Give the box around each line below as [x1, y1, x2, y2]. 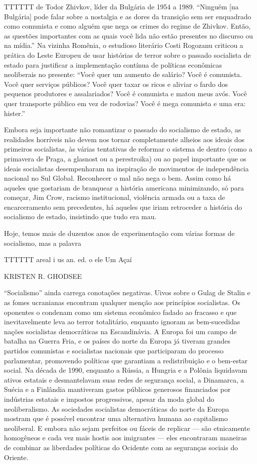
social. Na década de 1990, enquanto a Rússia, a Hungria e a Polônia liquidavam [4, 365, 248, 375]
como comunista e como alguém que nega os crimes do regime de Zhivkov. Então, [4, 21, 251, 31]
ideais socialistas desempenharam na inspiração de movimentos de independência [4, 163, 249, 173]
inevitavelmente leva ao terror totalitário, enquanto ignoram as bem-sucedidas [4, 316, 240, 327]
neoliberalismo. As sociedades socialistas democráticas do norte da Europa [4, 403, 229, 414]
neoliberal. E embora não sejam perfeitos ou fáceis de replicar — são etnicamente [4, 423, 250, 433]
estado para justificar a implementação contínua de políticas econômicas [4, 59, 222, 70]
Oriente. [4, 452, 29, 462]
